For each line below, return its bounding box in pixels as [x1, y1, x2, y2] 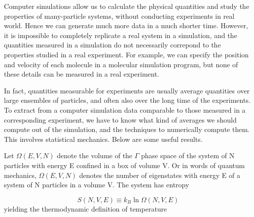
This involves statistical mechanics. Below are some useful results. [4, 133, 203, 144]
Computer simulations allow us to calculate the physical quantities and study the [4, 1, 250, 11]
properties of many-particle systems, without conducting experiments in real [4, 10, 235, 21]
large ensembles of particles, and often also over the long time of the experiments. [4, 95, 251, 105]
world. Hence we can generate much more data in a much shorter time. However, [4, 20, 248, 31]
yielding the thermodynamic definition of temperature [4, 203, 167, 214]
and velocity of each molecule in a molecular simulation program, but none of [4, 59, 238, 69]
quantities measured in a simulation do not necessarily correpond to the [4, 40, 221, 50]
